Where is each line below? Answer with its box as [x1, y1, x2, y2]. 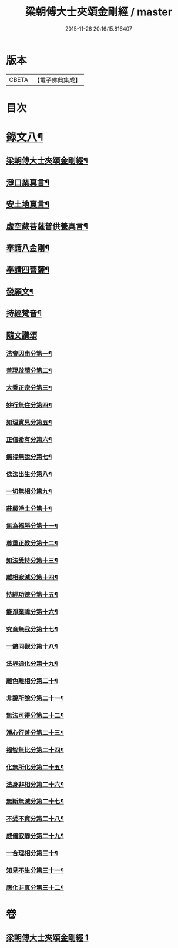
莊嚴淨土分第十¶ [6, 504, 52, 512]
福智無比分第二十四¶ [6, 746, 65, 754]
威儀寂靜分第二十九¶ [6, 832, 65, 840]
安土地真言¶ [6, 199, 50, 209]
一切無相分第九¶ [6, 487, 52, 495]
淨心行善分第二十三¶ [6, 728, 65, 736]
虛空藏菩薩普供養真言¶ [6, 221, 88, 231]
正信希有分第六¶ [6, 436, 52, 444]
